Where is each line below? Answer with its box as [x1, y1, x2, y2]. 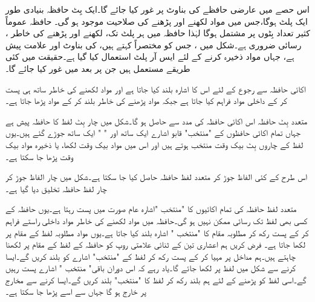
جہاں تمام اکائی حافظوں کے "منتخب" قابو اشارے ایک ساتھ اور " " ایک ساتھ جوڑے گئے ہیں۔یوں [5, 126, 300, 139]
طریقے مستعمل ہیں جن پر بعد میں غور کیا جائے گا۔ [5, 62, 190, 74]
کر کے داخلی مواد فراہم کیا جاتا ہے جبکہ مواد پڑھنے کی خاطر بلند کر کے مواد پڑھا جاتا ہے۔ [5, 94, 287, 107]
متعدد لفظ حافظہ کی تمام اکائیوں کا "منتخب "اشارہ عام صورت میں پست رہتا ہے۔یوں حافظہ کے [5, 202, 297, 215]
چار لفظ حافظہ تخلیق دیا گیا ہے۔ [5, 182, 107, 194]
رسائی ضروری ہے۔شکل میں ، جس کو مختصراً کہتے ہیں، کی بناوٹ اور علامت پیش [5, 38, 302, 51]
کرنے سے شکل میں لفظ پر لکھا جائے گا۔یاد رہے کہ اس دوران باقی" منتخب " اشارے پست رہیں [5, 262, 296, 274]
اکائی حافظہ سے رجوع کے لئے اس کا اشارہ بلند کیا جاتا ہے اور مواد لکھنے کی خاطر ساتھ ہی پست [5, 82, 306, 95]
